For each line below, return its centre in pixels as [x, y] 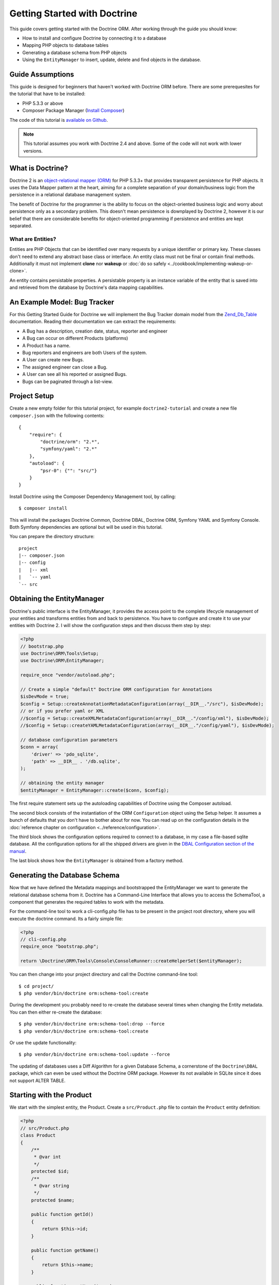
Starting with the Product [51, 1095]
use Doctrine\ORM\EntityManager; [62, 661]
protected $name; [53, 1200]
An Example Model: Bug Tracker [62, 302]
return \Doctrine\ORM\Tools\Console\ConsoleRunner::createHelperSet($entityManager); [131, 961]
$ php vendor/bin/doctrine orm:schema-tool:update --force [94, 1054]
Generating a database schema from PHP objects [75, 52]
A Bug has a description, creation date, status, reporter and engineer [95, 331]
